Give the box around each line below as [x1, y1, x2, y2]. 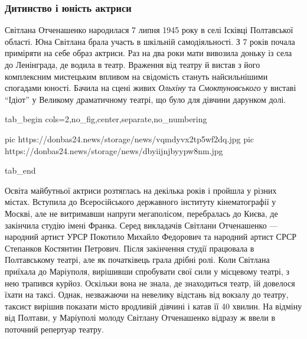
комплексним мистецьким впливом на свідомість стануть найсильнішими [5, 70, 268, 82]
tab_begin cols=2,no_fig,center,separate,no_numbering [5, 113, 207, 125]
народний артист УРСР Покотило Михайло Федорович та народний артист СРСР [5, 230, 297, 243]
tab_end [5, 164, 36, 177]
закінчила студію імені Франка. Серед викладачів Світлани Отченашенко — [5, 219, 278, 231]
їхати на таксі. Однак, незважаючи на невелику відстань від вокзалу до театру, [5, 288, 289, 301]
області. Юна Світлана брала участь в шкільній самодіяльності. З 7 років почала [5, 35, 295, 47]
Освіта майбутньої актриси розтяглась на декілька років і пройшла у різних [5, 184, 277, 196]
